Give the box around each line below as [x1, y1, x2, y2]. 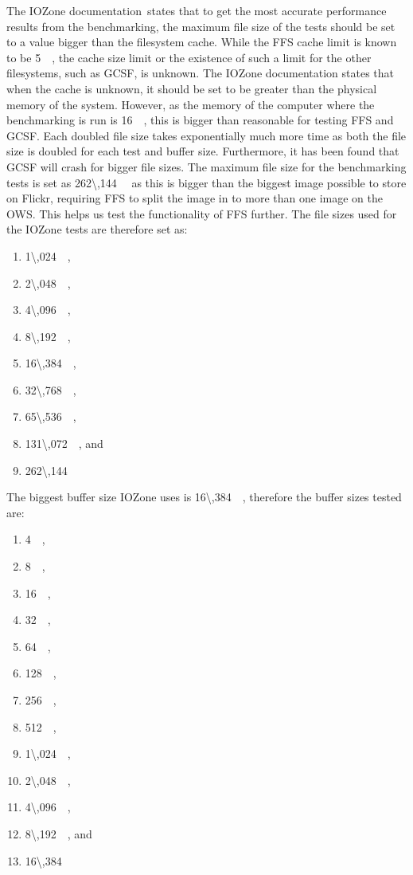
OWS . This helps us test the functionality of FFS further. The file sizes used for [6, 205, 397, 222]
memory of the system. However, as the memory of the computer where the [6, 96, 375, 112]
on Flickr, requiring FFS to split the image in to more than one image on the [6, 190, 383, 206]
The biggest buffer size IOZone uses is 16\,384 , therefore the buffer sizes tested [6, 489, 402, 505]
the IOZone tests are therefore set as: [6, 221, 188, 237]
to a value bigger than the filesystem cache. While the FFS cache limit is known [6, 33, 397, 50]
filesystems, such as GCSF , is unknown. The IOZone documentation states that [6, 65, 395, 81]
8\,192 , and [25, 825, 92, 842]
